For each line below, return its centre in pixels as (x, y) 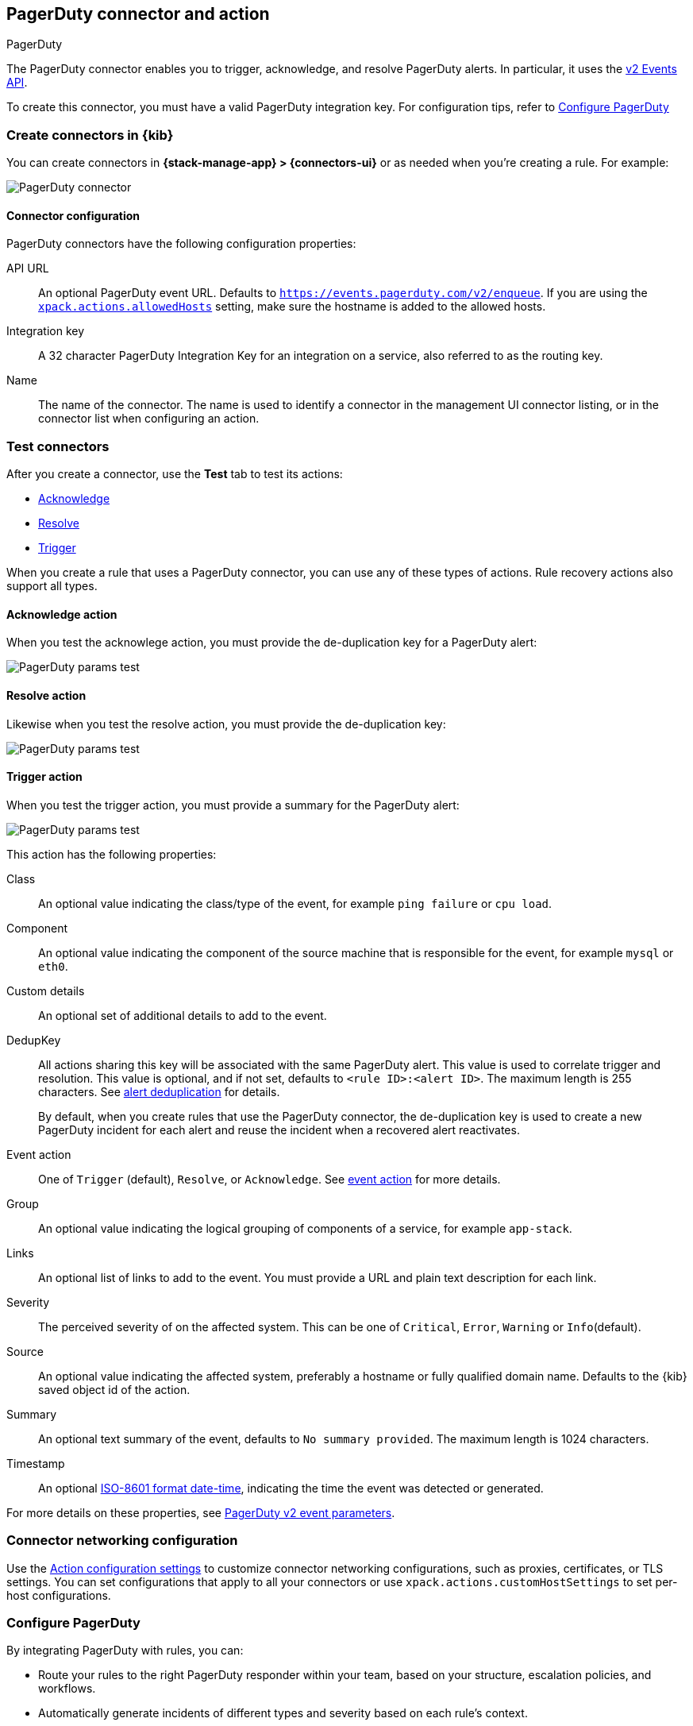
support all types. (52, 586)
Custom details (46, 990)
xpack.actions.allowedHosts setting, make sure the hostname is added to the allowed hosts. (292, 307)
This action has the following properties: (112, 854)
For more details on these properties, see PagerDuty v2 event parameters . (201, 1512)
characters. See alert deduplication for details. (159, 1091)
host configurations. (59, 1595)
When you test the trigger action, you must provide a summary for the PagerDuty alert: (233, 805)
